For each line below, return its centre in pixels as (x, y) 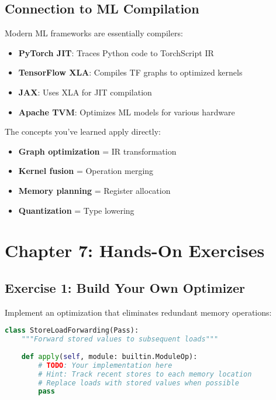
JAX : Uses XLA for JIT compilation (85, 92)
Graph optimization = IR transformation (97, 151)
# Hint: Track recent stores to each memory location (145, 374)
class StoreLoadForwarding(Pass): (72, 331)
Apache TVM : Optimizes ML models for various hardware (127, 112)
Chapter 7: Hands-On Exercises (135, 250)
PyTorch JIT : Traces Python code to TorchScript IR (116, 52)
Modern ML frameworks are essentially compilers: (94, 33)
